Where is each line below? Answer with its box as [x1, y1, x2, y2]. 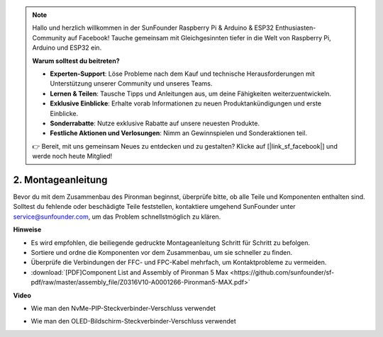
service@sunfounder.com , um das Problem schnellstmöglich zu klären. [13, 212, 221, 221]
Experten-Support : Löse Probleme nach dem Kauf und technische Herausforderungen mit [50, 69, 315, 78]
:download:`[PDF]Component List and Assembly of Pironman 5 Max [30, 268, 228, 276]
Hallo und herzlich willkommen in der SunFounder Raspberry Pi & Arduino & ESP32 [32, 23, 274, 32]
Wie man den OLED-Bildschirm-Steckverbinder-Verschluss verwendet [30, 317, 237, 326]
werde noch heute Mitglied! [32, 152, 113, 161]
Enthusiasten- [275, 23, 316, 32]
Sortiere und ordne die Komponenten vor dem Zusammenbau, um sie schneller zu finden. [30, 248, 293, 256]
